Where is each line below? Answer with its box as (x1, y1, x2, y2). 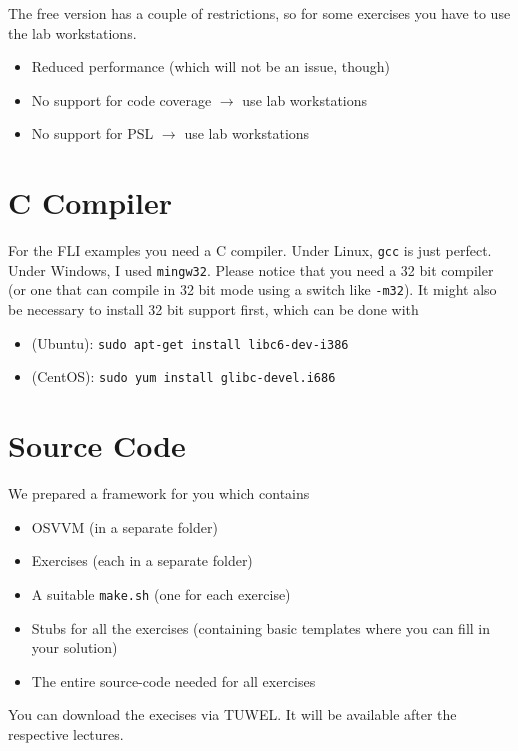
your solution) (31, 637, 118, 658)
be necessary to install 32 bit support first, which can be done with (8, 299, 419, 320)
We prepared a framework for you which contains (8, 483, 310, 504)
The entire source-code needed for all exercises (31, 670, 316, 691)
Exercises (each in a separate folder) (31, 550, 253, 571)
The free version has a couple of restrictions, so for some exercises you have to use (8, 3, 511, 23)
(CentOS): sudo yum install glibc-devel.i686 (31, 366, 336, 387)
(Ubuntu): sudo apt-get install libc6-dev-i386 (31, 332, 349, 353)
